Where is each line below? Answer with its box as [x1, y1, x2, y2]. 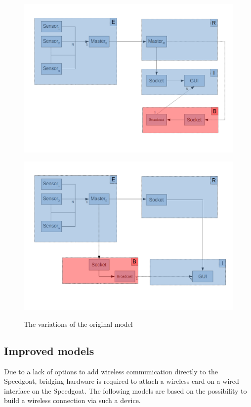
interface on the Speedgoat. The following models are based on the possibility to [4, 385, 247, 396]
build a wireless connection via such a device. [4, 395, 141, 406]
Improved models [4, 343, 94, 358]
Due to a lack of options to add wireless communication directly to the [4, 366, 218, 376]
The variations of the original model [24, 318, 133, 329]
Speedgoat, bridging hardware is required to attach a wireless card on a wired [4, 376, 239, 386]
